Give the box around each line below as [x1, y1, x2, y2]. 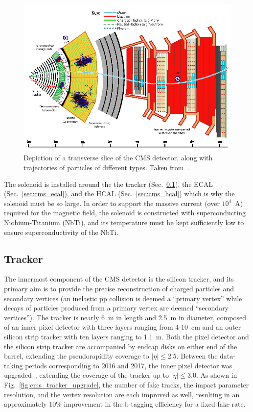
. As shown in [196, 370, 237, 380]
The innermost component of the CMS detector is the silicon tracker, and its [4, 274, 234, 284]
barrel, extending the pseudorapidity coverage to [4, 351, 149, 361]
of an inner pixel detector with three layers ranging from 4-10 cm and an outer [4, 322, 241, 332]
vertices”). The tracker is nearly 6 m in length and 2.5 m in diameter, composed [4, 312, 247, 322]
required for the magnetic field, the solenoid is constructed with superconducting [4, 207, 246, 218]
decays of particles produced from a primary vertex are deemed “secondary [4, 303, 229, 313]
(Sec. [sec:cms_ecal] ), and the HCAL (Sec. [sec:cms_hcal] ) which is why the [4, 188, 235, 199]
